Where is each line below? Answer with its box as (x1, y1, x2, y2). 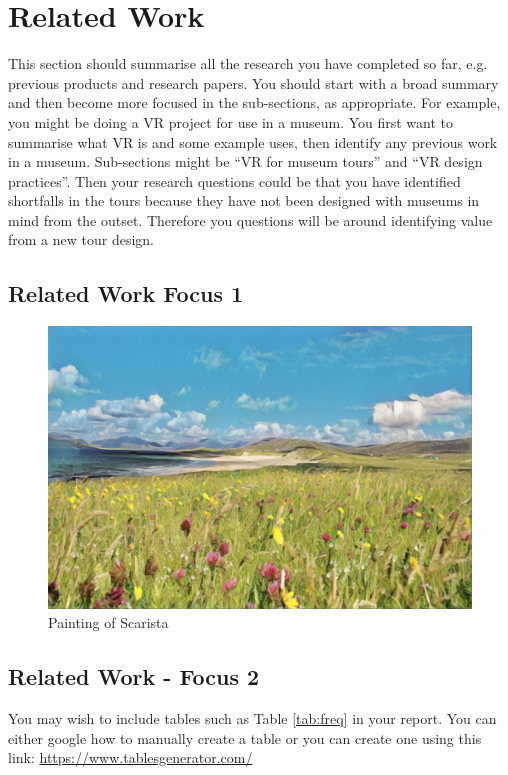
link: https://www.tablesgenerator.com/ (8, 747, 253, 768)
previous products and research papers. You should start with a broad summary (8, 72, 499, 93)
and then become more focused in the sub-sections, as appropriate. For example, (8, 92, 501, 113)
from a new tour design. (8, 229, 154, 250)
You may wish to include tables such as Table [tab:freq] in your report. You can (8, 708, 497, 729)
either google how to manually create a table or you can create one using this (8, 727, 482, 748)
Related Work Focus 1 (8, 278, 244, 309)
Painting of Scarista (48, 612, 169, 633)
